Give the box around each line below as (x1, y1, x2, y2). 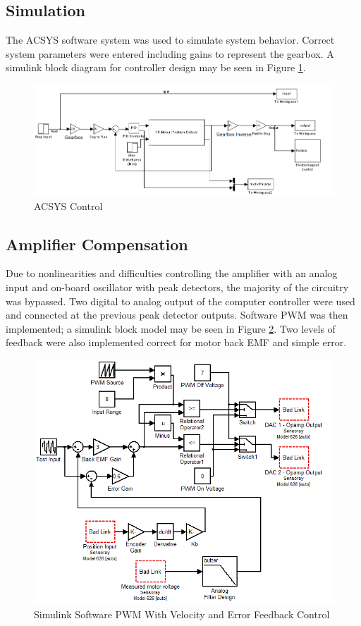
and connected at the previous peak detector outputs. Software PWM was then (6, 307, 348, 322)
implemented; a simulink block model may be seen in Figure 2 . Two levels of (6, 321, 336, 336)
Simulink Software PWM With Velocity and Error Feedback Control (34, 606, 330, 621)
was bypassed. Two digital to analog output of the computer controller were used (6, 293, 355, 308)
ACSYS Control (34, 198, 103, 213)
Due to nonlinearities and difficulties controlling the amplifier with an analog (6, 266, 338, 281)
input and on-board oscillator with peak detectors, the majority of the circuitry (6, 279, 349, 294)
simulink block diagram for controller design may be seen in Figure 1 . (6, 60, 306, 75)
